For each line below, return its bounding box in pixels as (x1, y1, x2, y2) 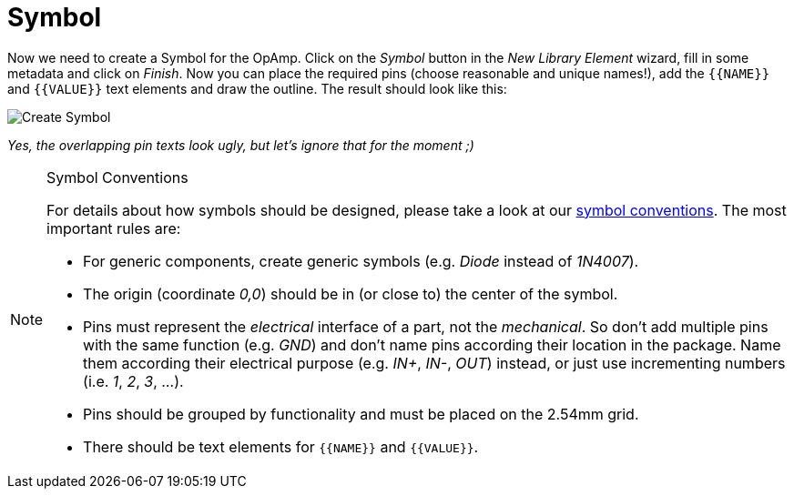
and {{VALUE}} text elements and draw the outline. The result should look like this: (7, 80, 507, 96)
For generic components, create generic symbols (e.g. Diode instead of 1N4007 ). (83, 251, 639, 270)
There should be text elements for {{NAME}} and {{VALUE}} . (83, 437, 479, 456)
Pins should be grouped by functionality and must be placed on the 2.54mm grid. (83, 404, 639, 423)
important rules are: (46, 218, 181, 238)
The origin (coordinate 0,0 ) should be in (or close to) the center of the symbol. (83, 284, 618, 303)
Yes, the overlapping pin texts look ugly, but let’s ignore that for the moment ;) (7, 137, 474, 153)
